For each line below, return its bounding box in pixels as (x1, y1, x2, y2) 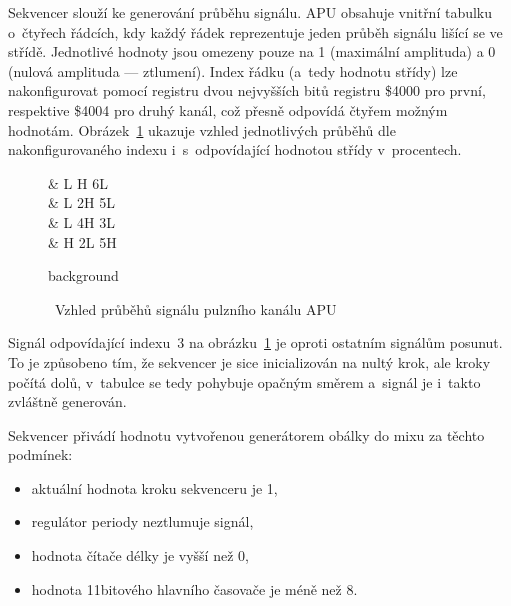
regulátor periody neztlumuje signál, (31, 511, 254, 532)
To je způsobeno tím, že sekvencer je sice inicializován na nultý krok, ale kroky (8, 351, 491, 372)
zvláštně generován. (8, 391, 127, 412)
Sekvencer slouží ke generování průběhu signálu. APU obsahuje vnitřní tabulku (8, 2, 493, 22)
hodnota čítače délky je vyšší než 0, (31, 545, 249, 566)
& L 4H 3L (48, 211, 115, 232)
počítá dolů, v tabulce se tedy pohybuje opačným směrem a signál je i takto (8, 371, 481, 392)
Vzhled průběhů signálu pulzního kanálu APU (54, 298, 337, 319)
